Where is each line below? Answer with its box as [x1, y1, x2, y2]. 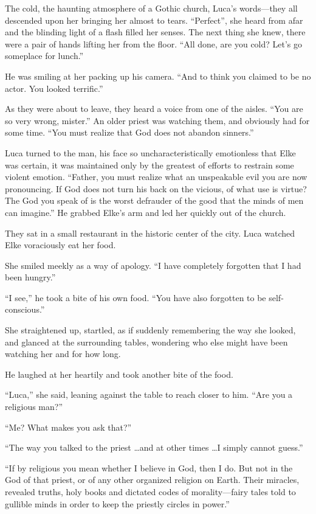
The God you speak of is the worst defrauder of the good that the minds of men [5, 194, 304, 207]
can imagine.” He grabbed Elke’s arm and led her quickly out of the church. [5, 206, 286, 218]
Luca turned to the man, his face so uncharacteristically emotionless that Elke [5, 146, 296, 159]
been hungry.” [5, 271, 56, 283]
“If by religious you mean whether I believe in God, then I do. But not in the [5, 461, 293, 474]
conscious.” [5, 303, 45, 316]
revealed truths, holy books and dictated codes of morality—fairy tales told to [5, 485, 296, 498]
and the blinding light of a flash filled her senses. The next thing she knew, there [5, 26, 306, 38]
